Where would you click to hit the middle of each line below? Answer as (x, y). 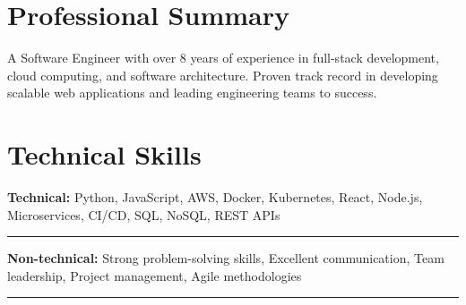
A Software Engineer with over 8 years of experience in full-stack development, (223, 58)
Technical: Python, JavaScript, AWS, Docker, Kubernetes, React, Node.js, (215, 197)
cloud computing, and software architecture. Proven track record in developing (223, 75)
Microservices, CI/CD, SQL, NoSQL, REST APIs (144, 214)
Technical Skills (104, 154)
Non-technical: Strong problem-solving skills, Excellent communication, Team (226, 258)
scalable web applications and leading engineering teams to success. (192, 93)
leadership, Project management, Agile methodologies (155, 275)
